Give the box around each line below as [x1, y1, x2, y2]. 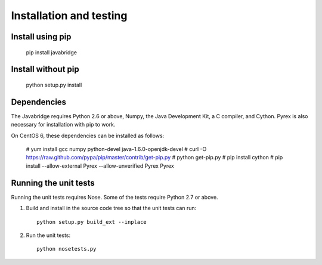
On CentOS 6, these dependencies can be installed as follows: [11, 132, 165, 139]
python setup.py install [26, 81, 82, 88]
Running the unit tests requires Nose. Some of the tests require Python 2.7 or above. [11, 193, 218, 201]
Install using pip [11, 32, 72, 42]
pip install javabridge [26, 48, 78, 56]
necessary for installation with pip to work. [11, 121, 116, 128]
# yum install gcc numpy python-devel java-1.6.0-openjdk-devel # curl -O [26, 146, 207, 153]
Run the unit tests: [26, 232, 71, 239]
